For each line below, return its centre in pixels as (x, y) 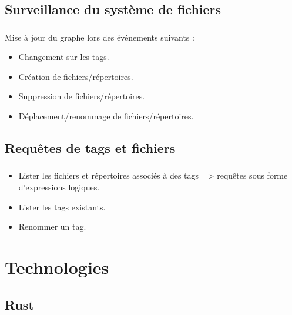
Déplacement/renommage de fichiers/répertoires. (106, 116)
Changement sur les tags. (64, 57)
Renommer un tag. (52, 227)
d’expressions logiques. (59, 187)
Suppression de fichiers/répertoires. (82, 96)
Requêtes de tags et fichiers (90, 148)
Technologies (57, 267)
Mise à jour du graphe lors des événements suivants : (100, 37)
